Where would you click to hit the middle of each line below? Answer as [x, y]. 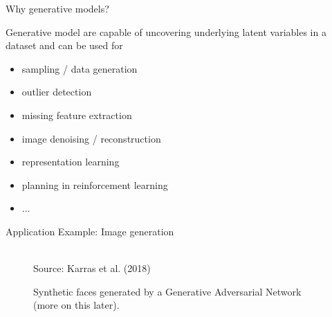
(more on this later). [76, 305]
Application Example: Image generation [90, 231]
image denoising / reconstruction [91, 138]
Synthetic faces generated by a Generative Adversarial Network [167, 291]
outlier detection [57, 92]
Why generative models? [57, 8]
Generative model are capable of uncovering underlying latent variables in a [166, 31]
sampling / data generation [80, 68]
